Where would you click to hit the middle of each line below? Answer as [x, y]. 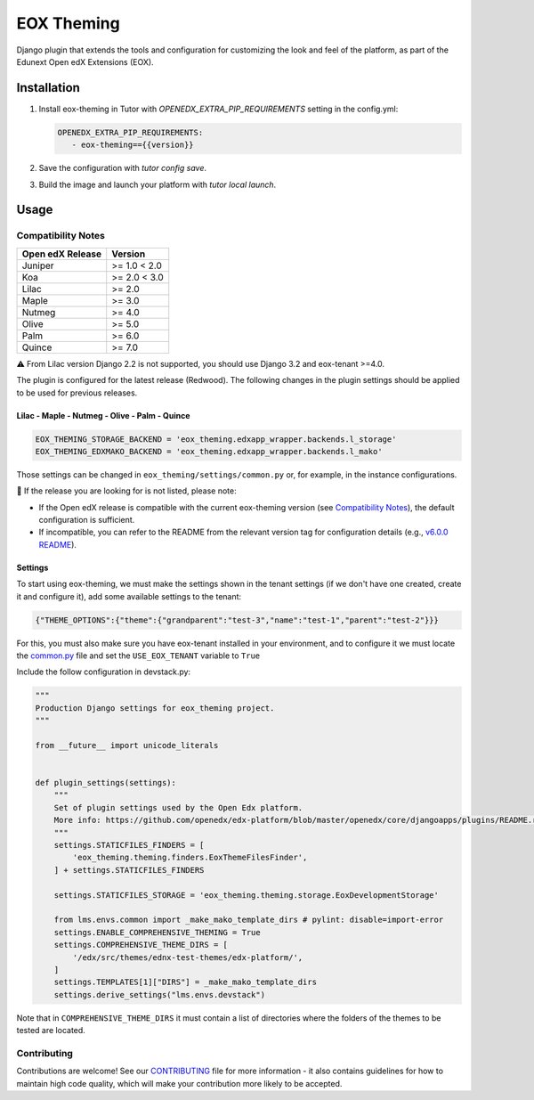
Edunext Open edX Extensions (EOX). [85, 61]
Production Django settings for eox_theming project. [155, 708]
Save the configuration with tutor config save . [123, 168]
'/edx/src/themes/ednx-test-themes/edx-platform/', [188, 957]
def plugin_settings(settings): [106, 783]
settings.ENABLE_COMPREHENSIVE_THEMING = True [158, 932]
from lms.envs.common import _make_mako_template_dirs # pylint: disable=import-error [249, 920]
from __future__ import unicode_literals [127, 745]
